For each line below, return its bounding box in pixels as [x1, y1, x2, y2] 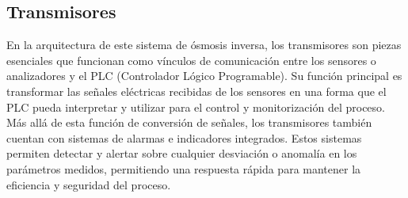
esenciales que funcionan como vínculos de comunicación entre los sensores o [6, 51, 376, 68]
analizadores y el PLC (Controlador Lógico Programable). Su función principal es [6, 67, 402, 84]
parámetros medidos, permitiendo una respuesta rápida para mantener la [6, 160, 361, 177]
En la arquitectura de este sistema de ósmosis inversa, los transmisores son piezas [6, 36, 402, 53]
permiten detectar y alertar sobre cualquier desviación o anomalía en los [6, 145, 357, 162]
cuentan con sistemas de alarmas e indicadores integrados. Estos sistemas [6, 129, 362, 146]
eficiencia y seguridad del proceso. [6, 176, 171, 192]
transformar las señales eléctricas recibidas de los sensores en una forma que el [6, 82, 387, 99]
